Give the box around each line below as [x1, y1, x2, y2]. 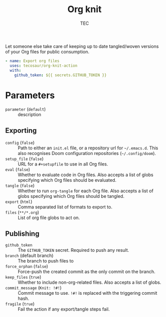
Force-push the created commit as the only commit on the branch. [18, 269, 156, 275]
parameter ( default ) [5, 106, 46, 112]
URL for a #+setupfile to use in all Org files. [18, 161, 108, 167]
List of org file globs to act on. [18, 215, 80, 221]
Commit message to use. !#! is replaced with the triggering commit [18, 290, 157, 296]
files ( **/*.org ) [5, 209, 39, 216]
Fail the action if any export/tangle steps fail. [18, 306, 110, 312]
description [18, 112, 42, 118]
